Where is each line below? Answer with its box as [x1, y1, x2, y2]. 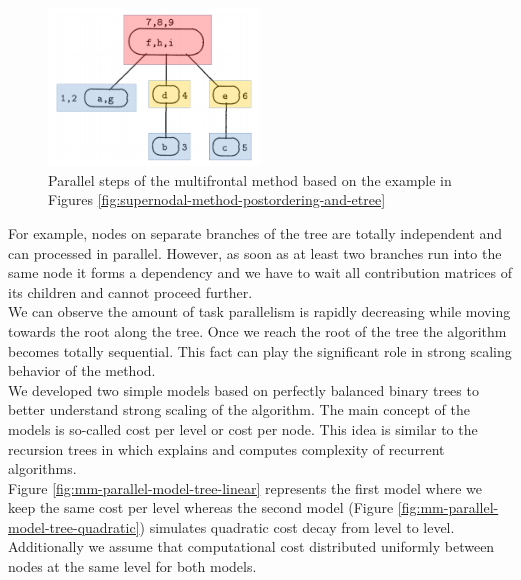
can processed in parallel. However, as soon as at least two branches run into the [8, 242, 502, 263]
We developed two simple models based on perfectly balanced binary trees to [8, 379, 479, 400]
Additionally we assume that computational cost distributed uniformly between [8, 536, 495, 557]
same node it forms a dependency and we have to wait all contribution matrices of [8, 262, 512, 283]
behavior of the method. [8, 360, 156, 381]
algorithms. [8, 458, 77, 479]
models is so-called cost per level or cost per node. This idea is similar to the [8, 418, 478, 439]
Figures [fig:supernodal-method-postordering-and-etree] [48, 189, 386, 210]
